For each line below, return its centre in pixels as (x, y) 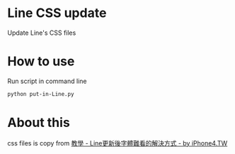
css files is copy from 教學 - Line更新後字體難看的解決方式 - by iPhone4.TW (117, 143)
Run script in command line (47, 81)
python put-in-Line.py (41, 94)
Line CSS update (57, 13)
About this (39, 122)
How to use (41, 61)
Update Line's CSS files (42, 33)
